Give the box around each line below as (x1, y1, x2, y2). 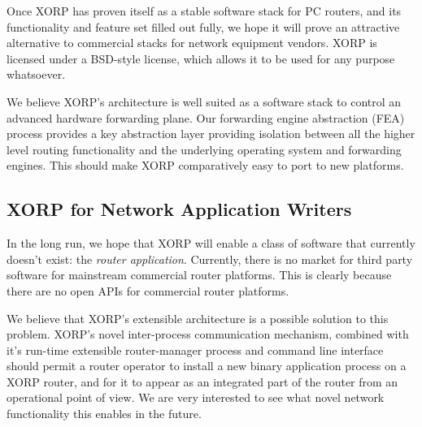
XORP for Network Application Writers (7, 196, 352, 222)
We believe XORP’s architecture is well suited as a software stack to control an (7, 93, 402, 110)
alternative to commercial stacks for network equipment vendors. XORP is (7, 34, 377, 51)
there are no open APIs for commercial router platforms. (7, 282, 289, 299)
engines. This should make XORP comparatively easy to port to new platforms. (7, 157, 404, 174)
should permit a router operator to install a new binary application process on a (7, 357, 407, 374)
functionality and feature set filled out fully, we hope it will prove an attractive (7, 18, 400, 35)
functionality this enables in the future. (7, 405, 202, 422)
